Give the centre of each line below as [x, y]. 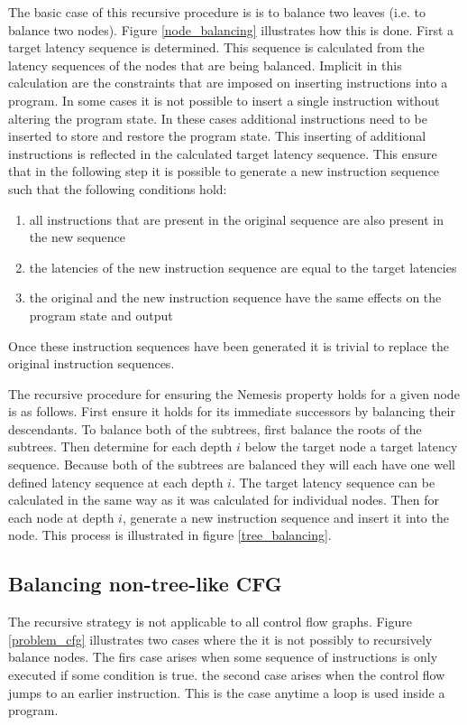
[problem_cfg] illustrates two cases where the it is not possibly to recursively [220, 639]
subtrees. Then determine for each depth [120, 446]
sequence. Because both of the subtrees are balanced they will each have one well [232, 465]
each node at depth [61, 517]
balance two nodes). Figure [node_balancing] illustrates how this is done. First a [231, 29]
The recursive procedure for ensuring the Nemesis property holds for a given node [234, 393]
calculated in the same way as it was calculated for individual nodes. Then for [224, 500]
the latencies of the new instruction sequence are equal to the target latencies [243, 267]
